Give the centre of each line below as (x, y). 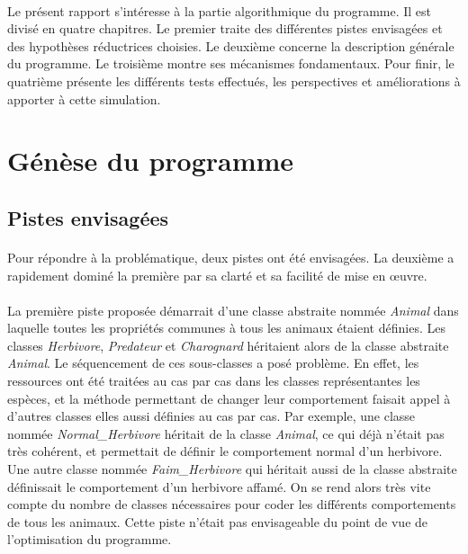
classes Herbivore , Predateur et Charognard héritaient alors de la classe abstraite (228, 345)
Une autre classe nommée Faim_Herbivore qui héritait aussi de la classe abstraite (232, 469)
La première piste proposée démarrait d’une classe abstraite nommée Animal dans (233, 310)
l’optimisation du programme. (90, 539)
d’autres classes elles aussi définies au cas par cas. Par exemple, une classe (211, 416)
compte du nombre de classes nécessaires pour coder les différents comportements (232, 504)
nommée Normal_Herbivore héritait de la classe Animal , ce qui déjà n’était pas (226, 433)
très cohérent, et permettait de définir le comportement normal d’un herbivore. (225, 451)
